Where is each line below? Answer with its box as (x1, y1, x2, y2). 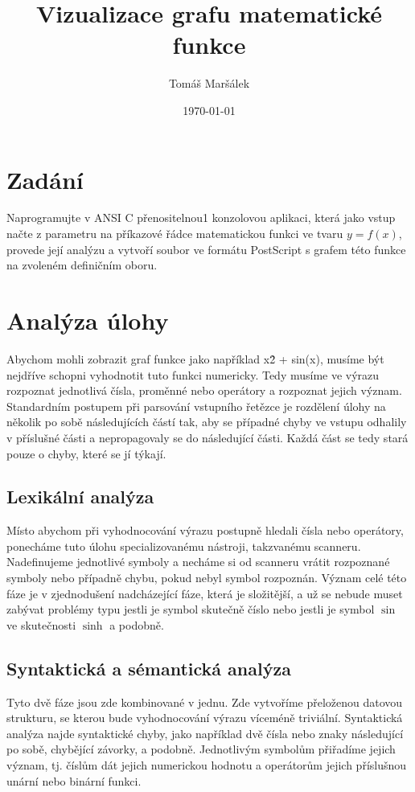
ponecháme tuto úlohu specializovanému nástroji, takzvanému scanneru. (6, 537, 361, 554)
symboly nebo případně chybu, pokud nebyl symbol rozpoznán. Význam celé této (6, 569, 407, 586)
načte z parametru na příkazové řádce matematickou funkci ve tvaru (6, 225, 343, 242)
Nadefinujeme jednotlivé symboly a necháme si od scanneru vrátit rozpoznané (6, 553, 390, 570)
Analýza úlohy (6, 304, 169, 336)
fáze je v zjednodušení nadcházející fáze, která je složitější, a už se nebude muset (6, 585, 403, 601)
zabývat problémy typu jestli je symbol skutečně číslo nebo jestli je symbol (6, 601, 375, 618)
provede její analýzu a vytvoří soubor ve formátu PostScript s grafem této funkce (6, 240, 406, 257)
